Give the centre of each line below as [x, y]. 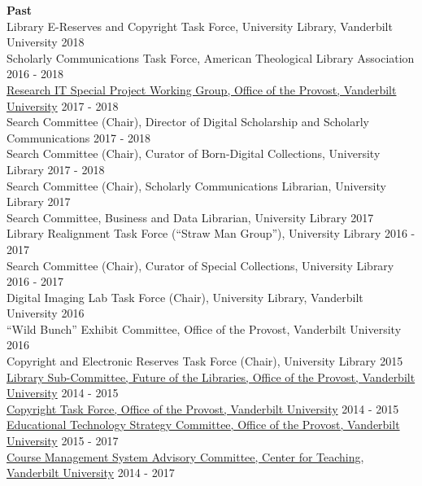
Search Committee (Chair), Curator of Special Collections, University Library [200, 265]
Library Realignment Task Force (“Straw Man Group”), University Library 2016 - [211, 233]
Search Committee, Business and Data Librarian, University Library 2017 [190, 217]
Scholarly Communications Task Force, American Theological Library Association [211, 57]
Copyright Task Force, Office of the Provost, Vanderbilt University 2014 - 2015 [203, 408]
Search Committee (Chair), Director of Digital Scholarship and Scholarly [188, 122]
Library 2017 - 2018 [56, 169]
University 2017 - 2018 [63, 105]
